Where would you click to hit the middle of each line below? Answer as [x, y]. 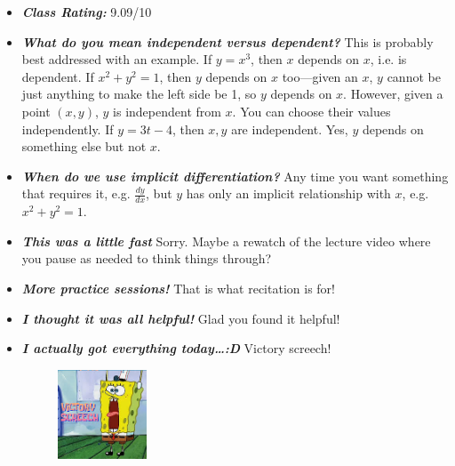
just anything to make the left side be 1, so [139, 94]
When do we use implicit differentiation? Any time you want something [235, 176]
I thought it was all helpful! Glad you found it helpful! [181, 318]
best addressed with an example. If [117, 59]
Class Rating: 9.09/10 [87, 12]
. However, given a [393, 94]
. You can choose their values [311, 111]
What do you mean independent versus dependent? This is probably [227, 41]
